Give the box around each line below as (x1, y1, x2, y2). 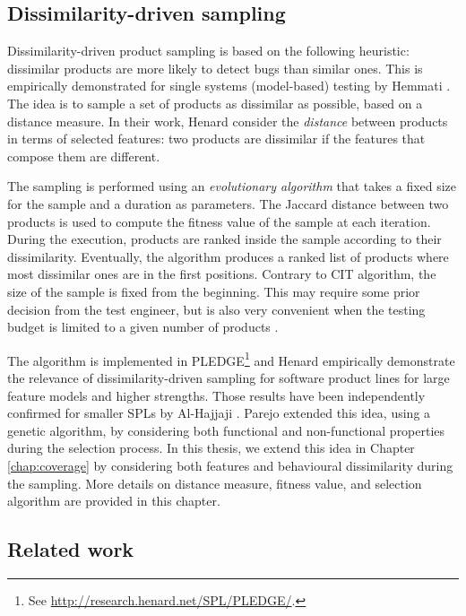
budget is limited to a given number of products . (7, 317, 279, 336)
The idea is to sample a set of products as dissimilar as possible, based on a (7, 93, 423, 112)
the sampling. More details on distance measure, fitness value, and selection (7, 473, 422, 492)
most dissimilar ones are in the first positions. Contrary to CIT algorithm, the (7, 265, 436, 283)
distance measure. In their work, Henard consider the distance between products (7, 111, 448, 130)
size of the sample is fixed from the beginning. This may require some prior (7, 282, 420, 300)
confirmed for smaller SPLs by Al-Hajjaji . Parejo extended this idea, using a (7, 403, 431, 422)
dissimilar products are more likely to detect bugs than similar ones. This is (7, 58, 423, 77)
